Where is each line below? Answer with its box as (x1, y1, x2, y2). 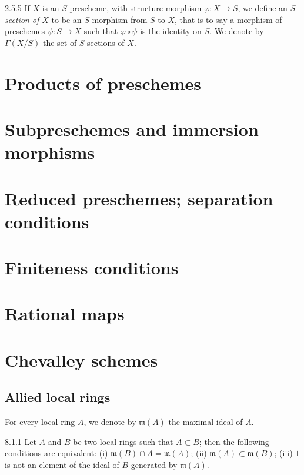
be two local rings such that (73, 435, 173, 447)
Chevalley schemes (5, 347, 158, 371)
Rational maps (5, 301, 125, 325)
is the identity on (140, 25, 202, 37)
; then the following (199, 435, 269, 447)
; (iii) (274, 447, 293, 459)
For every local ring (5, 416, 75, 428)
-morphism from (89, 13, 148, 25)
